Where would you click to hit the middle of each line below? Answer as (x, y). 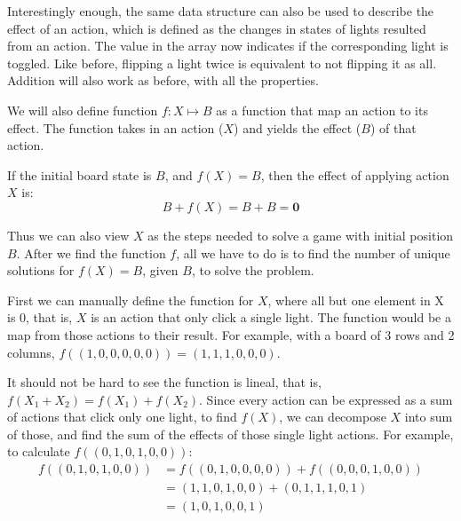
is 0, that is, (40, 317)
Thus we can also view (68, 235)
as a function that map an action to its (322, 110)
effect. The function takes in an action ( (115, 127)
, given (160, 270)
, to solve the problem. (253, 270)
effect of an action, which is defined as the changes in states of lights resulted (217, 28)
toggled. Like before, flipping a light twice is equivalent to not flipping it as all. (222, 63)
